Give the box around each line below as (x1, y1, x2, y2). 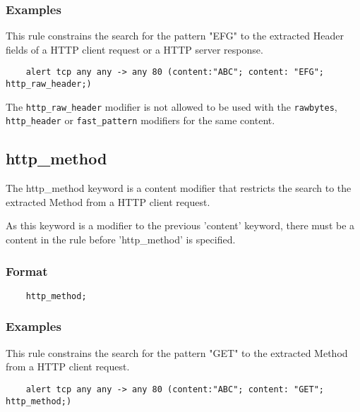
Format (6, 262, 48, 279)
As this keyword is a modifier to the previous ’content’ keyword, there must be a (6, 218, 355, 233)
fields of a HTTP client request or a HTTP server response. (6, 42, 263, 56)
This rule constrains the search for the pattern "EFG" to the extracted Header (6, 28, 344, 43)
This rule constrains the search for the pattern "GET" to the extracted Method (6, 345, 348, 360)
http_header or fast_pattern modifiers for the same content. (6, 113, 275, 128)
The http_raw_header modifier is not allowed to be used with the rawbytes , (6, 99, 337, 114)
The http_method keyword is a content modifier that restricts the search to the (6, 181, 352, 195)
